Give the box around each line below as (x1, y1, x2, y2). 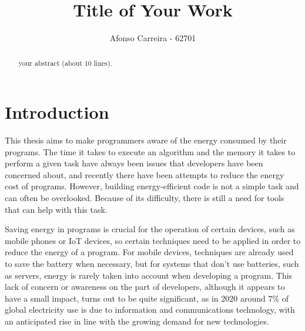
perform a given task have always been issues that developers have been (5, 157, 263, 169)
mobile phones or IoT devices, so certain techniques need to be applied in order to (5, 234, 301, 246)
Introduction (5, 100, 109, 124)
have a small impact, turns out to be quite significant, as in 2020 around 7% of (5, 292, 289, 304)
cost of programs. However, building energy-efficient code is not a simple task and (5, 180, 299, 192)
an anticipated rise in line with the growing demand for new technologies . (5, 315, 269, 327)
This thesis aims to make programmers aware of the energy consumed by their (5, 134, 287, 146)
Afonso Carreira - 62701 (109, 32, 196, 44)
